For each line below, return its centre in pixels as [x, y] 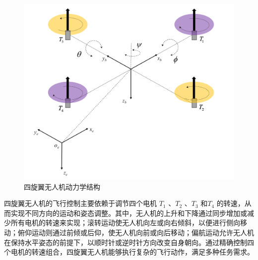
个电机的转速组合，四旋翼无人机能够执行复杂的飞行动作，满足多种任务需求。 [129, 252]
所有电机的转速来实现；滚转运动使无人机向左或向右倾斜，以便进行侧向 [125, 223]
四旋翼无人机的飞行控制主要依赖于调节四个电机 [80, 203]
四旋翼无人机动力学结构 [62, 186]
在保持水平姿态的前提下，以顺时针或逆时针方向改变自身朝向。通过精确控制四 [129, 242]
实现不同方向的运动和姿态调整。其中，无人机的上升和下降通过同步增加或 [129, 213]
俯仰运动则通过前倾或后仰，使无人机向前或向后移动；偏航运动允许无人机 [136, 232]
